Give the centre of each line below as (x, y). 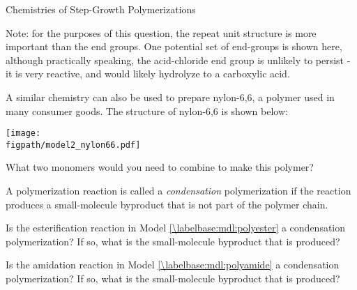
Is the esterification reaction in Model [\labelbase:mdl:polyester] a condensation (176, 228)
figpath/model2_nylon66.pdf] (73, 145)
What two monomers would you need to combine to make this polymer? (160, 167)
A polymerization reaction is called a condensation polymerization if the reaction (178, 191)
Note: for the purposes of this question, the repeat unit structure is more (161, 32)
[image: (23, 133)
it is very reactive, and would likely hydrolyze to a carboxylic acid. (148, 74)
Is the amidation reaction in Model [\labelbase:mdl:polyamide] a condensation (173, 265)
